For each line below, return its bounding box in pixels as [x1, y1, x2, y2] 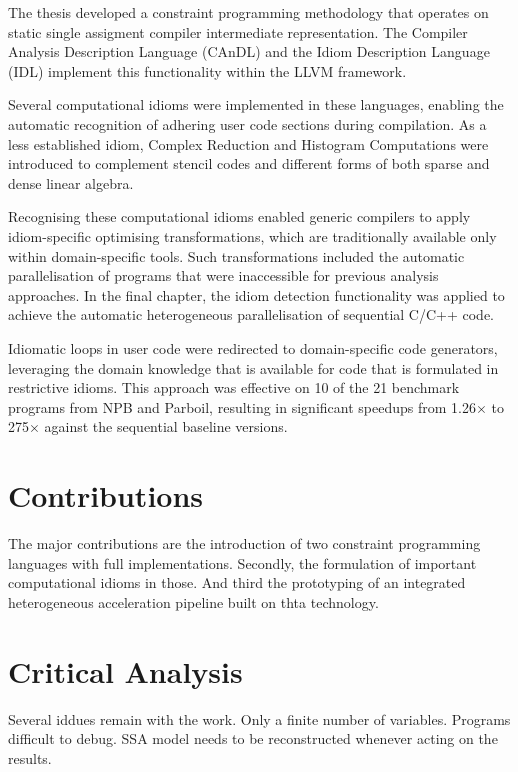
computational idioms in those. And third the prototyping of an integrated [8, 572, 466, 593]
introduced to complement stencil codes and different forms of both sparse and [8, 153, 490, 174]
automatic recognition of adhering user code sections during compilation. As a [8, 113, 487, 134]
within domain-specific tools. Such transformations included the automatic [8, 245, 465, 266]
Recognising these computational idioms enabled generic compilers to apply [8, 206, 471, 227]
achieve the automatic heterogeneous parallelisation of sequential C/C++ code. [8, 304, 495, 325]
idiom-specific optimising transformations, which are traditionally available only [8, 225, 497, 246]
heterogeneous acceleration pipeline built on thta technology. [8, 591, 379, 612]
